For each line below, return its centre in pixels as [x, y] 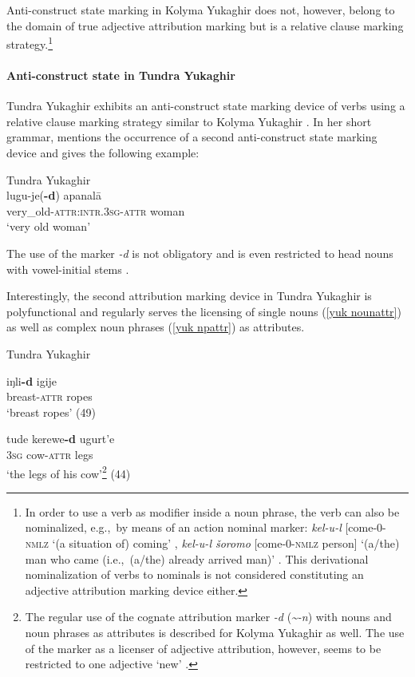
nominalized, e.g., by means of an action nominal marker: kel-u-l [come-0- [206, 527]
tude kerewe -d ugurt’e [61, 439]
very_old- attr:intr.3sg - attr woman [96, 210]
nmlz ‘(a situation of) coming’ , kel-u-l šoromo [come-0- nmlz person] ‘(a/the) [212, 542]
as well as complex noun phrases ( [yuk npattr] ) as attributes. [156, 327]
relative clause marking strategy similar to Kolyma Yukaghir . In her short [189, 121]
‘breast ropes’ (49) [51, 412]
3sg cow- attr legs [50, 454]
